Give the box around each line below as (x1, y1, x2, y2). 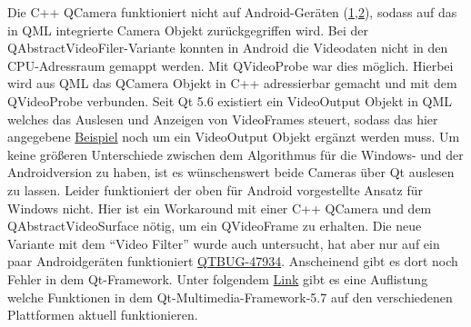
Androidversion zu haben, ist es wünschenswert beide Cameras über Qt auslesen (7, 163, 455, 182)
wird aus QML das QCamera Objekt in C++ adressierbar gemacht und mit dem (7, 74, 457, 93)
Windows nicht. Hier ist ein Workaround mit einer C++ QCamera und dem (7, 198, 432, 217)
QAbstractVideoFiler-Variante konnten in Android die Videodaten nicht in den (7, 38, 448, 57)
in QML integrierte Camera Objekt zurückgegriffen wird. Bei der (7, 20, 368, 39)
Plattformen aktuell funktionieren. (7, 305, 198, 324)
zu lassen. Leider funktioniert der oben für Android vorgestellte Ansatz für (7, 180, 423, 199)
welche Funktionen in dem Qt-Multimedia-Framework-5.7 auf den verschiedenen (7, 287, 453, 306)
